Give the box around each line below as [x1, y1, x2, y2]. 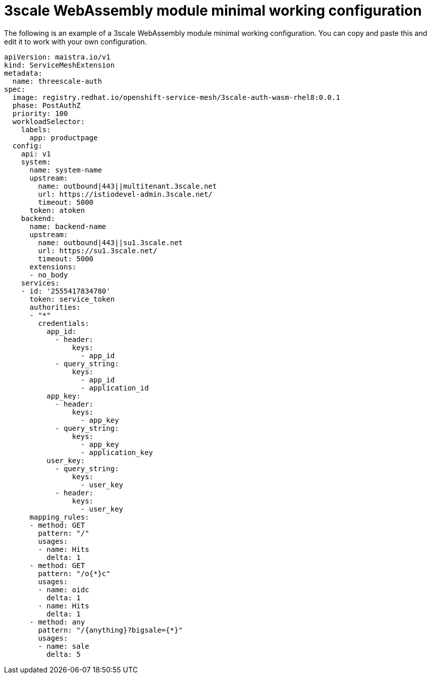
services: [21, 278, 60, 287]
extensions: [29, 262, 77, 271]
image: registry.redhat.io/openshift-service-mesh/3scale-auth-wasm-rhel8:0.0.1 [12, 93, 340, 101]
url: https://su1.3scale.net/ [38, 246, 157, 255]
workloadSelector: [12, 117, 85, 126]
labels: [21, 125, 51, 134]
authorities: [29, 303, 81, 311]
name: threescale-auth [12, 77, 102, 85]
